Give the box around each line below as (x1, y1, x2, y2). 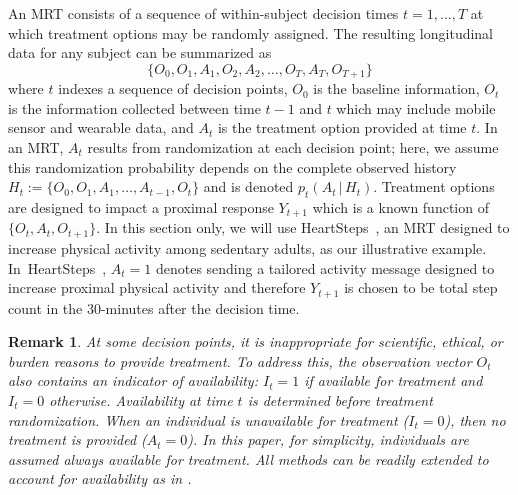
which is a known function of (312, 197, 489, 217)
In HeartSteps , (8, 257, 107, 278)
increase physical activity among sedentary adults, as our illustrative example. (8, 237, 487, 258)
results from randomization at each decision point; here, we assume (87, 137, 499, 158)
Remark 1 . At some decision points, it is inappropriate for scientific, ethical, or (8, 331, 503, 352)
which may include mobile (336, 97, 496, 118)
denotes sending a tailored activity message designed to (155, 257, 495, 278)
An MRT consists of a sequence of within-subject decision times (8, 3, 399, 23)
